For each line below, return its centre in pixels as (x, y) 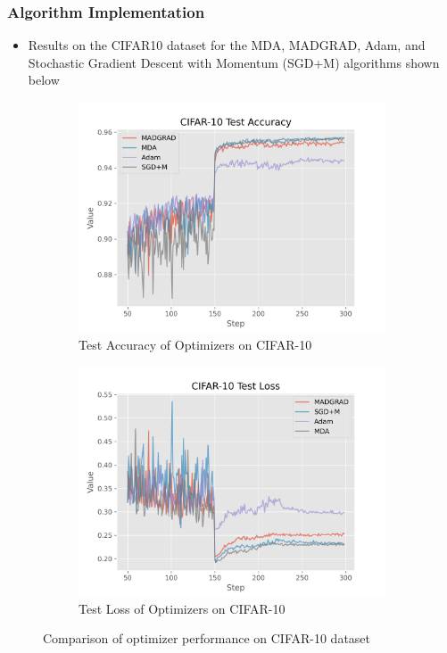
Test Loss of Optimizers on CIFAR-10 (182, 608)
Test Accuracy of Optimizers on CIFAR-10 (195, 344)
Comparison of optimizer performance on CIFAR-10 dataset (207, 638)
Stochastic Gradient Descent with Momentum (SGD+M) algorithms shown (234, 62)
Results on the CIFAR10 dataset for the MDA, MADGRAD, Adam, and (227, 45)
